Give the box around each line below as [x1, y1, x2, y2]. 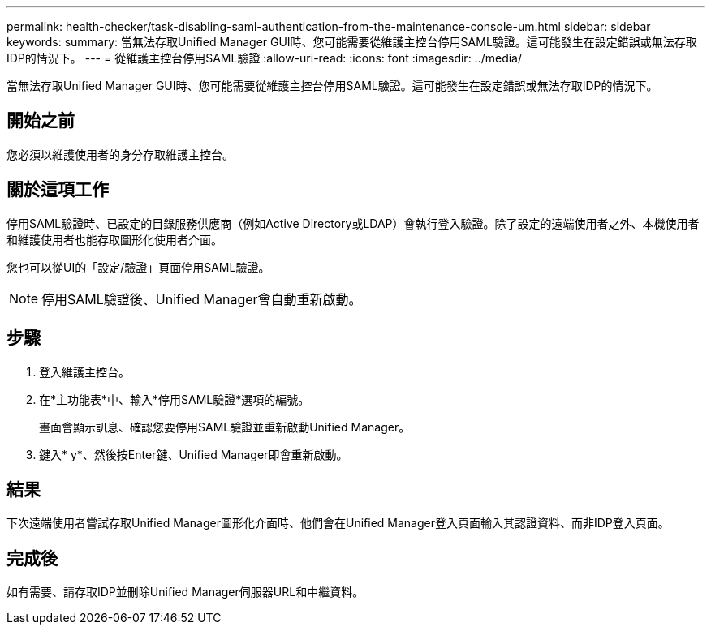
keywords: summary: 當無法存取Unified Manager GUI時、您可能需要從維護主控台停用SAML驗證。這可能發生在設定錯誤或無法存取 [6, 35, 697, 49]
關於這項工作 [6, 179, 109, 200]
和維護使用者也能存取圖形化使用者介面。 [6, 232, 222, 247]
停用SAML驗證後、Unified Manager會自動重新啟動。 [41, 290, 362, 307]
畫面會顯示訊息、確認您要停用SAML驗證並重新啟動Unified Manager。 [39, 419, 411, 434]
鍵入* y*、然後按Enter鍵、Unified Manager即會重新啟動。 [39, 447, 348, 461]
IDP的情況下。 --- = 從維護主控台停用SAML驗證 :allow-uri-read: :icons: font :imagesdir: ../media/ [6, 51, 523, 65]
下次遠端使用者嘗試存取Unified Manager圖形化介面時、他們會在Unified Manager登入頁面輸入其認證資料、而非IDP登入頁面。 [6, 516, 670, 530]
